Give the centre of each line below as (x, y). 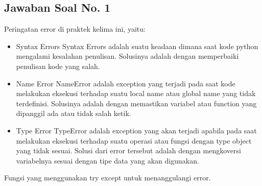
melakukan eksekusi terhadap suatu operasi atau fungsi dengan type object (134, 140)
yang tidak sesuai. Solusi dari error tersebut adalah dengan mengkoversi (128, 150)
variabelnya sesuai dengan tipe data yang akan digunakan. (108, 160)
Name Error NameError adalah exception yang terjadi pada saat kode (126, 83)
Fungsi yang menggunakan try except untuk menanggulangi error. (108, 178)
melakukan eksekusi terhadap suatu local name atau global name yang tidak (136, 93)
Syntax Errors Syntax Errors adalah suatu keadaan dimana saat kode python (137, 46)
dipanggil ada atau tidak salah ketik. (74, 113)
